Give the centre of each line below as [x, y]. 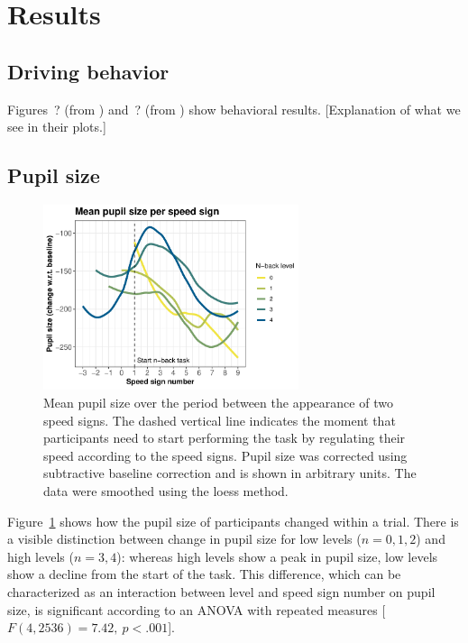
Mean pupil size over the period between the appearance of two [218, 403]
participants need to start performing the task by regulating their [225, 438]
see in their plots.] [57, 127]
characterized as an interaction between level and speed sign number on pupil [221, 591]
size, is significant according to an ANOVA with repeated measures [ [197, 609]
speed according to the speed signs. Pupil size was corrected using [225, 455]
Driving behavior [88, 71]
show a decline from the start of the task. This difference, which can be [204, 574]
